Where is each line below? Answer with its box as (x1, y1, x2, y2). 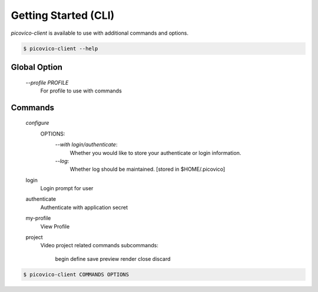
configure (25, 120, 49, 127)
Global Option (11, 62, 63, 72)
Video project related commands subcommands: (40, 242, 158, 249)
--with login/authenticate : (55, 141, 118, 148)
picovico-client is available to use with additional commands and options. (11, 29, 188, 36)
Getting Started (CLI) (11, 9, 115, 22)
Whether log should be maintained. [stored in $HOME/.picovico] (69, 165, 226, 173)
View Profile (40, 223, 70, 230)
